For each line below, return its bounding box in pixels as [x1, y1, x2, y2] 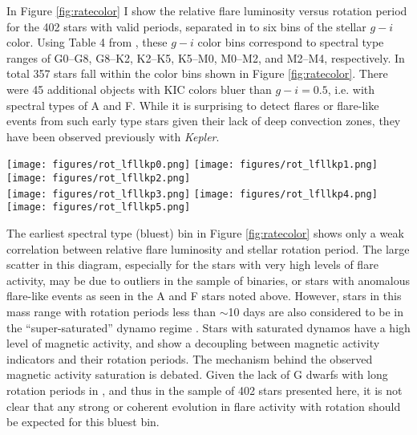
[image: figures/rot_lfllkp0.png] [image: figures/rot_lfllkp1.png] [6, 159, 378, 171]
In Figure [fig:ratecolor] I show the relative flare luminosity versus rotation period [6, 2, 407, 18]
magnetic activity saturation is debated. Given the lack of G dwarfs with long [6, 366, 388, 383]
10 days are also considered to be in [228, 303, 404, 319]
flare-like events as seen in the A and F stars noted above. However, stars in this [6, 287, 402, 304]
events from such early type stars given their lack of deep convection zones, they [6, 112, 401, 129]
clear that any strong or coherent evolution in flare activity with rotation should [6, 397, 401, 414]
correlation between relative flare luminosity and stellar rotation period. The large [6, 240, 410, 257]
